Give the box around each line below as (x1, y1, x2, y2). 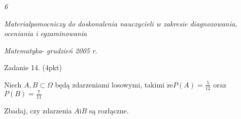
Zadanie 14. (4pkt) (4, 62, 62, 73)
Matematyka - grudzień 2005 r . (4, 45, 97, 55)
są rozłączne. (89, 105, 129, 116)
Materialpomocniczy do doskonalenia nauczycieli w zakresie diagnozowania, (4, 18, 237, 28)
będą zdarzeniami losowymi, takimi (55, 79, 164, 90)
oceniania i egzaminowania (4, 28, 87, 39)
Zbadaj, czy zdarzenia (4, 105, 72, 116)
